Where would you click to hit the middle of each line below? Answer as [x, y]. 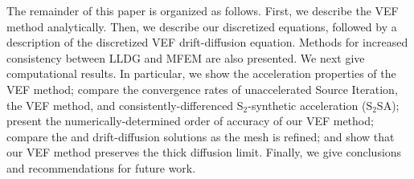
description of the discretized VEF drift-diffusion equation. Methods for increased [207, 42]
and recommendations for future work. [101, 167]
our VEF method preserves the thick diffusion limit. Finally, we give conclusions [204, 152]
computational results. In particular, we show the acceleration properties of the [201, 73]
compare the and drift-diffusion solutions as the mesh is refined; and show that [201, 136]
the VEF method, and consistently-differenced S [125, 105]
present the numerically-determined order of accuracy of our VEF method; [190, 121]
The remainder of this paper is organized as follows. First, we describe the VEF [203, 10]
